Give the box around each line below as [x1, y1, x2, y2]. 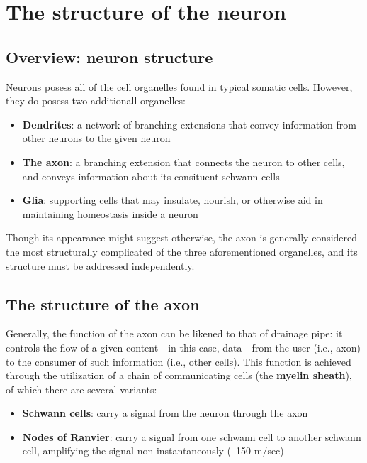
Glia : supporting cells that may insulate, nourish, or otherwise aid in [22, 192, 323, 207]
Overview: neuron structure [6, 45, 213, 67]
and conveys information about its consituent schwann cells [22, 168, 280, 183]
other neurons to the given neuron [22, 131, 171, 146]
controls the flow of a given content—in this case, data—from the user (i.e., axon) [6, 339, 361, 354]
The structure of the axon [6, 293, 200, 315]
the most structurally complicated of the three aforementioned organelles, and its [6, 244, 358, 258]
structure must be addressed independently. [6, 258, 195, 273]
